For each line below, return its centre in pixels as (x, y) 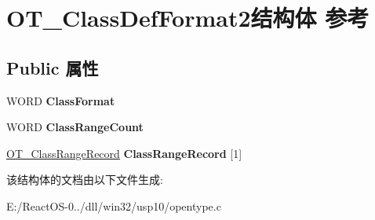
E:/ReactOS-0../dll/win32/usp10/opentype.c (114, 205)
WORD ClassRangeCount (75, 127)
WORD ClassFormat (61, 100)
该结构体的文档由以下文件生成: (85, 180)
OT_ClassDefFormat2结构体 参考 (188, 18)
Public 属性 (53, 67)
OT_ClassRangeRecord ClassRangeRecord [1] (124, 153)
